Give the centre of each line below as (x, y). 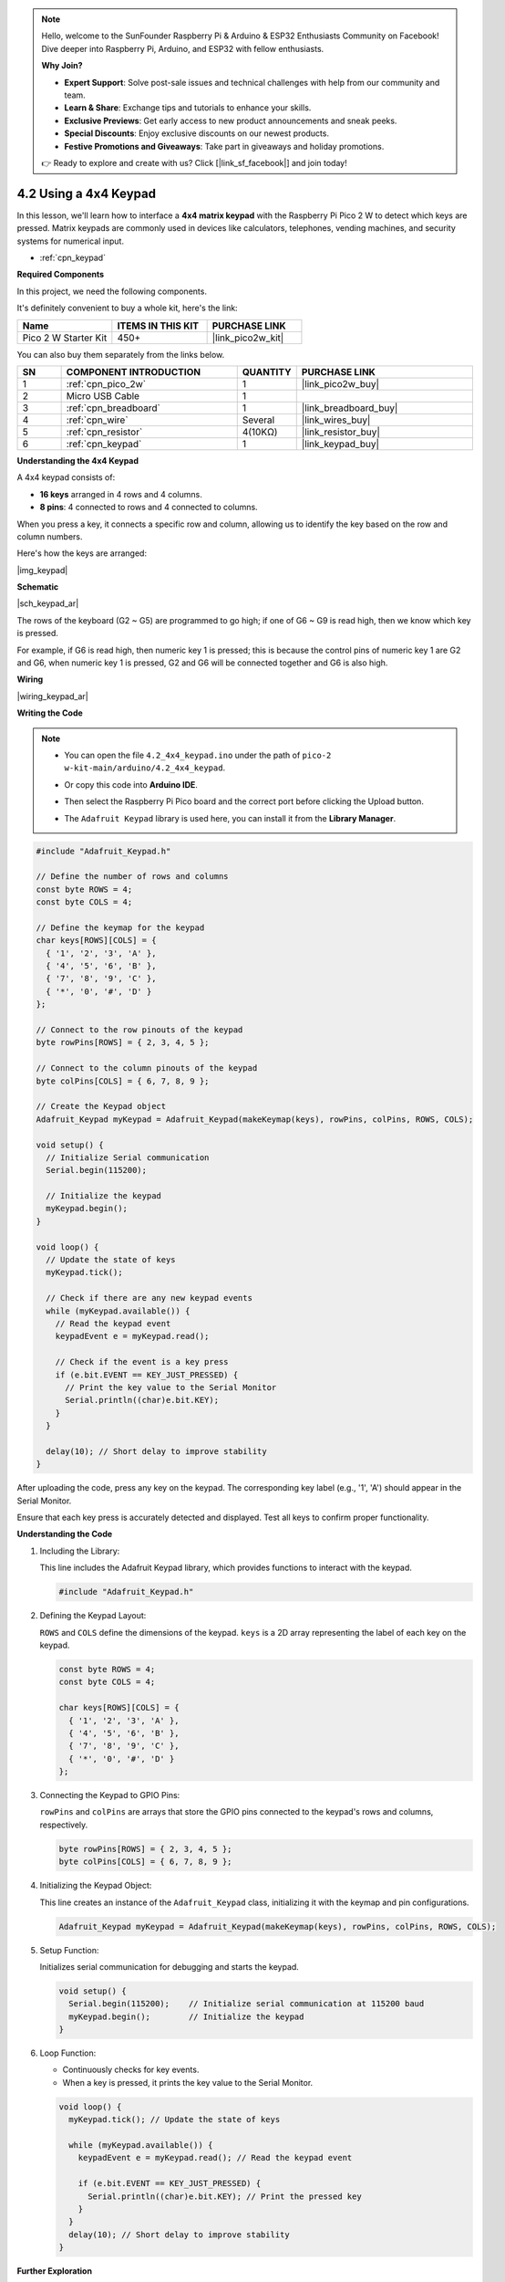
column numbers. (50, 536)
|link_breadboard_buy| (350, 408)
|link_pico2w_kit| (248, 338)
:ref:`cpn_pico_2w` (106, 383)
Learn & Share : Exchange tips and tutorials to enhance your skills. (188, 108)
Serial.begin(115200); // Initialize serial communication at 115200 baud (247, 2004)
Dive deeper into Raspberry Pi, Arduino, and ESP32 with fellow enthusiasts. (183, 48)
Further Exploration (55, 2271)
